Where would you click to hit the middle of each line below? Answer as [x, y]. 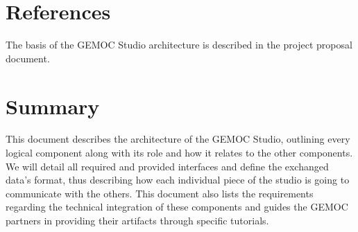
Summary [53, 106]
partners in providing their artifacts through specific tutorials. [137, 220]
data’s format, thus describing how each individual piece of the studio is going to [178, 180]
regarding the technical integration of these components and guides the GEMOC [177, 207]
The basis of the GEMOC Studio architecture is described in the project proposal [179, 45]
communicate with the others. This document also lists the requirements [160, 193]
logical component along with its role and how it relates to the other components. [179, 153]
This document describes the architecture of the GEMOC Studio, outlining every [178, 139]
